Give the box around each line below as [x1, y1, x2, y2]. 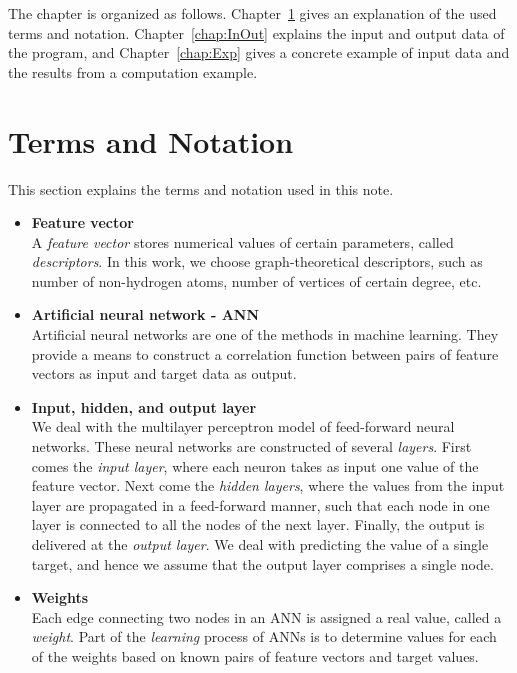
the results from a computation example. [8, 61, 258, 82]
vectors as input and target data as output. [31, 363, 297, 384]
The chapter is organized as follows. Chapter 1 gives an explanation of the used [8, 3, 497, 23]
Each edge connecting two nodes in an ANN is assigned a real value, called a [31, 606, 502, 627]
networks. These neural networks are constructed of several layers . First [31, 436, 472, 457]
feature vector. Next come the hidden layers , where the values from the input [31, 475, 505, 496]
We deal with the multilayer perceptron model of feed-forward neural [31, 416, 455, 437]
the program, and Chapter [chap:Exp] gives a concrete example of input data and [8, 42, 510, 63]
